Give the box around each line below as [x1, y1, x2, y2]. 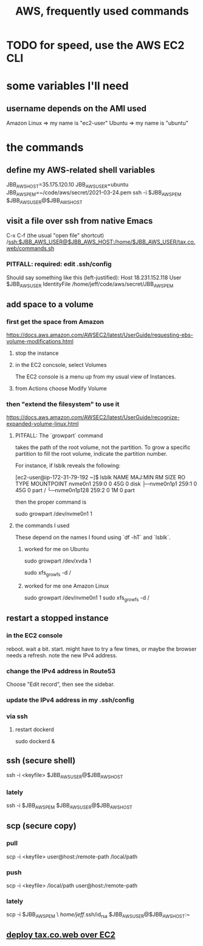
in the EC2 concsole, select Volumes [15, 362, 107, 369]
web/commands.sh [6, 245, 55, 252]
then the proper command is [15, 498, 87, 506]
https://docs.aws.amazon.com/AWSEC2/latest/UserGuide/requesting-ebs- [6, 331, 193, 338]
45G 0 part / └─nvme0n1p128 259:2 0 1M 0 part [15, 487, 135, 494]
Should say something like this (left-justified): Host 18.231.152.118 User [6, 273, 182, 281]
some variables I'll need [6, 79, 129, 93]
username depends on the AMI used [6, 103, 147, 114]
